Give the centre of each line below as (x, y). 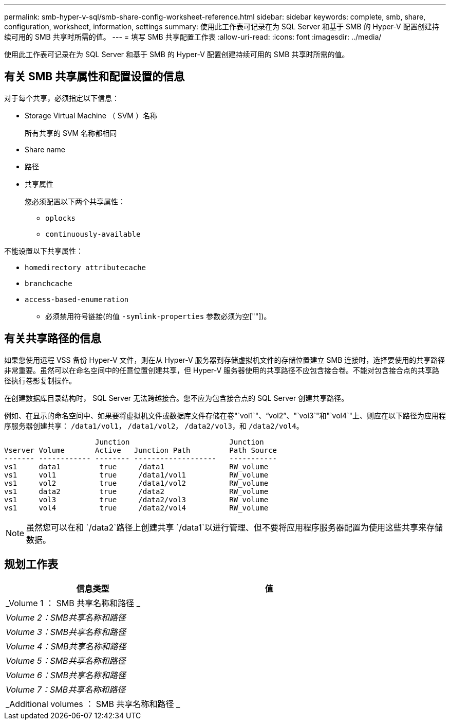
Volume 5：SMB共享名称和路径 (66, 660)
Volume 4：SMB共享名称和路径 (66, 646)
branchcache (49, 283)
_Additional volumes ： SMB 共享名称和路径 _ (93, 704)
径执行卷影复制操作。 (40, 380)
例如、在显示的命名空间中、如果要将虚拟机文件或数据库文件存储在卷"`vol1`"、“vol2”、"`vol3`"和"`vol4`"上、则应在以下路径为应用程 (225, 415)
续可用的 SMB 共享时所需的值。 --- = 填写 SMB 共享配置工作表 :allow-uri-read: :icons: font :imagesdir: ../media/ (193, 37)
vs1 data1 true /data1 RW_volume (136, 466)
